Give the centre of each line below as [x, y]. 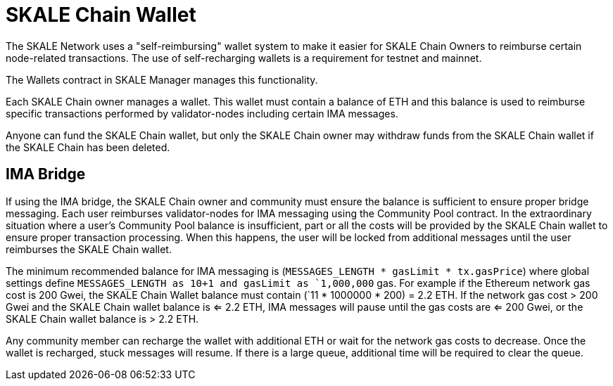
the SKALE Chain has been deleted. [88, 147]
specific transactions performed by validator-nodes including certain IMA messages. [202, 113]
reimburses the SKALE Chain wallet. [89, 249]
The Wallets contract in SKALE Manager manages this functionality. [162, 79]
